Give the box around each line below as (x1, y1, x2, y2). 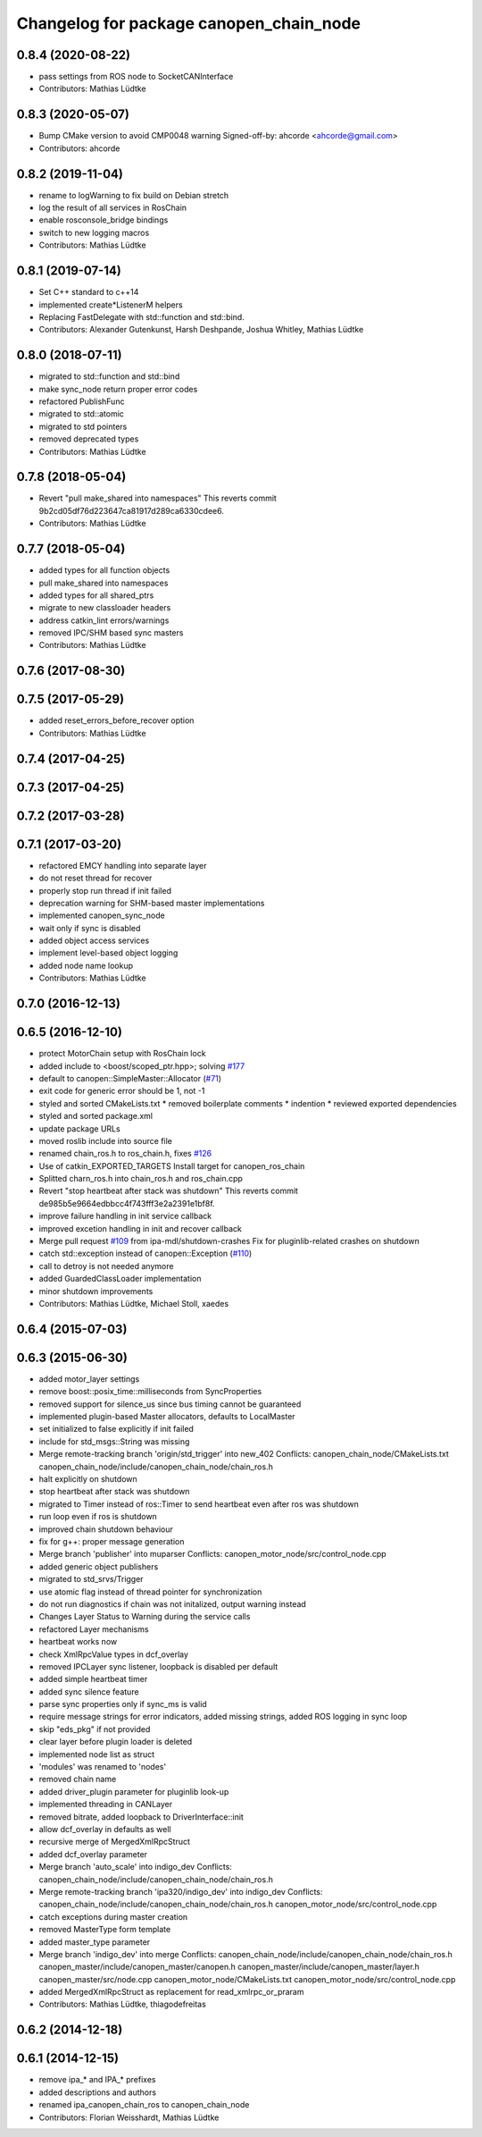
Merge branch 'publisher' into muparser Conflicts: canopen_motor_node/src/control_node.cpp (38, 1549, 387, 1560)
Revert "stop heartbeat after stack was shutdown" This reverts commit (38, 1185, 299, 1197)
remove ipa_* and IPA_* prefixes (38, 2074, 156, 2085)
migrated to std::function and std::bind (38, 371, 180, 382)
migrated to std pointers (38, 421, 128, 432)
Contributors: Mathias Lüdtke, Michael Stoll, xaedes (38, 1299, 229, 1308)
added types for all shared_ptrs (38, 590, 154, 601)
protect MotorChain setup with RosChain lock (38, 1048, 206, 1059)
